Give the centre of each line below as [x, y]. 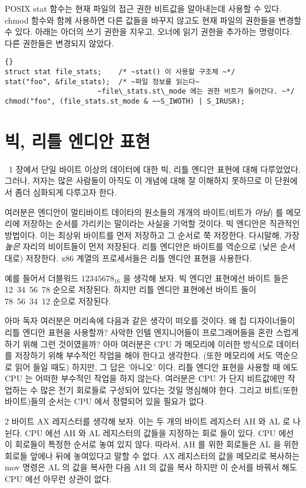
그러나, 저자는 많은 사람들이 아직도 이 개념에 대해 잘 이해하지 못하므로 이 [139, 180]
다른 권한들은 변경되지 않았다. [59, 43]
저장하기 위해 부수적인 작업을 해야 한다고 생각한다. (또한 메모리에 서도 [144, 355]
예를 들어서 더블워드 [42, 278]
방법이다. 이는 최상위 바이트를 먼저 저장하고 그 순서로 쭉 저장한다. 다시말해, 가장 [152, 235]
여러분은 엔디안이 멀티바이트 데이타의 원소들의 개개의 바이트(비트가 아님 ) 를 [144, 212]
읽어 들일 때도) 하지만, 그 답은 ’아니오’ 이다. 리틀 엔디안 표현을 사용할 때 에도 [157, 366]
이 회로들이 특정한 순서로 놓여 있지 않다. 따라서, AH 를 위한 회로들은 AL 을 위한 [152, 444]
